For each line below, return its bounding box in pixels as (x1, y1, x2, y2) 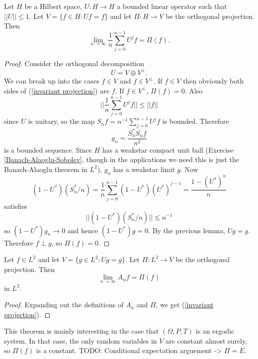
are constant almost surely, (166, 335, 248, 346)
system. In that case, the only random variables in (4, 335, 157, 346)
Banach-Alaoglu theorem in (4, 164, 87, 174)
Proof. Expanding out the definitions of (4, 299, 124, 310)
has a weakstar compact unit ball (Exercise (102, 144, 234, 155)
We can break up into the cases (4, 76, 99, 86)
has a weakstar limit (113, 164, 175, 174)
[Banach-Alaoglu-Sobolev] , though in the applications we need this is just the (4, 154, 240, 165)
